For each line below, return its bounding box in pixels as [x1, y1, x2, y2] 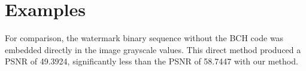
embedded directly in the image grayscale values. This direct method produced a [5, 43, 301, 55]
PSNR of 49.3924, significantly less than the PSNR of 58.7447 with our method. [5, 55, 298, 67]
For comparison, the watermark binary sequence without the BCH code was [5, 32, 284, 44]
